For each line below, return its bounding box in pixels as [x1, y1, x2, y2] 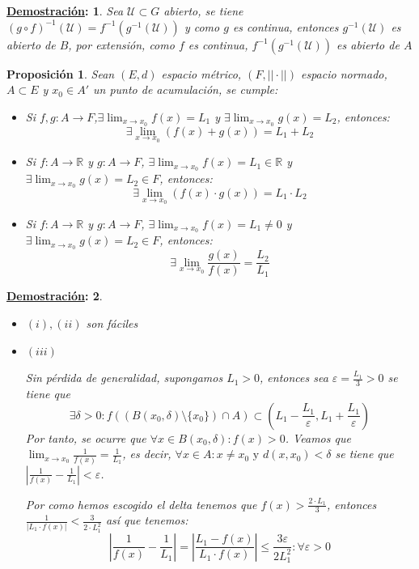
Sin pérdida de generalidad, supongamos [25, 369, 223, 386]
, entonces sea [260, 369, 328, 386]
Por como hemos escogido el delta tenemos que [25, 495, 257, 512]
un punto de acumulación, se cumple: [92, 81, 278, 98]
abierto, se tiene [163, 2, 243, 19]
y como [184, 18, 220, 35]
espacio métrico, [161, 65, 242, 82]
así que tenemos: [105, 512, 188, 529]
